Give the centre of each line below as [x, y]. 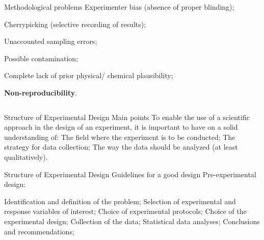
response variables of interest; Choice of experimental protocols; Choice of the [125, 211]
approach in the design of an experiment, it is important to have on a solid [121, 127]
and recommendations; [39, 231]
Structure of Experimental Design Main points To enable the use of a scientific [127, 117]
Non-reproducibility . [41, 92]
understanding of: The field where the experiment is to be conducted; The [120, 137]
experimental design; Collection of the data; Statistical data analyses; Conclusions [132, 221]
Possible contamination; [41, 58]
